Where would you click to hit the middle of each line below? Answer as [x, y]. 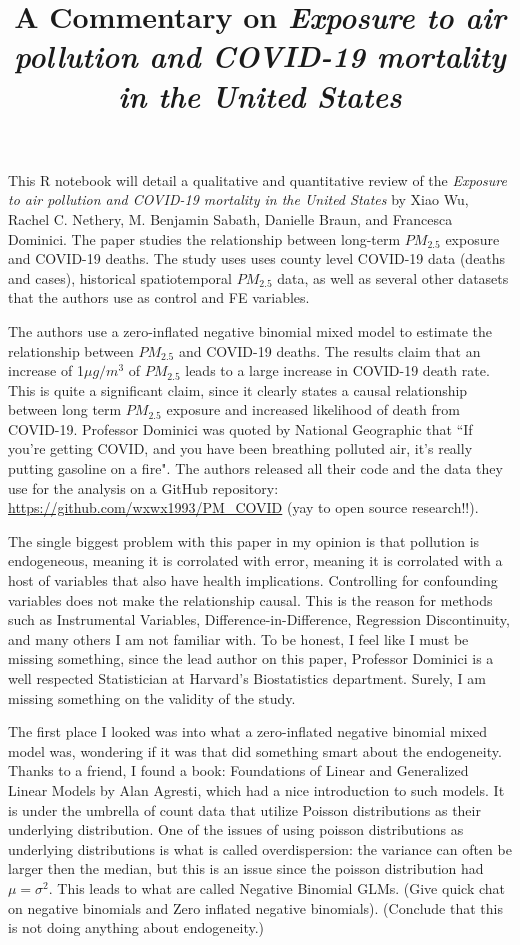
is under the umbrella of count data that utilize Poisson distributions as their [244, 809]
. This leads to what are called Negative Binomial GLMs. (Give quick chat [276, 887]
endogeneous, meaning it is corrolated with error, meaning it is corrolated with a [255, 560]
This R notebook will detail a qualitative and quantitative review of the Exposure [257, 179]
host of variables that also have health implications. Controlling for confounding [253, 580]
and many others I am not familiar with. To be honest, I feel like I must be [238, 638]
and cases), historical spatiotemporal [120, 277]
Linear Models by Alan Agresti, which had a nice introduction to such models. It [256, 789]
